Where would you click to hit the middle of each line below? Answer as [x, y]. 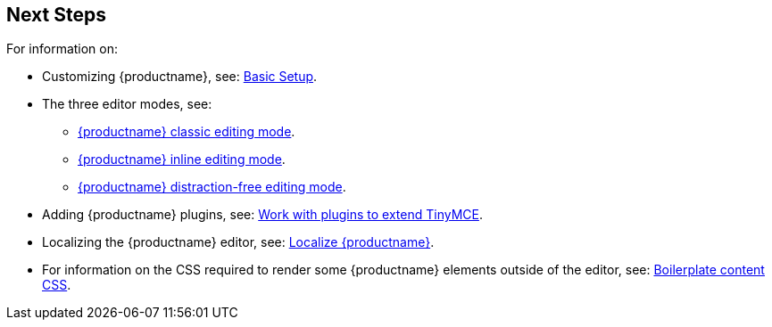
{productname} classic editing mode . [187, 132]
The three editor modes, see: [127, 104]
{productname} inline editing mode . [182, 159]
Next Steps [56, 15]
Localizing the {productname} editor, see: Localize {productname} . [238, 242]
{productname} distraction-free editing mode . [212, 187]
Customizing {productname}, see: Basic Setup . [180, 77]
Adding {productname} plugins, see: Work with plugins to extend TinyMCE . [262, 215]
